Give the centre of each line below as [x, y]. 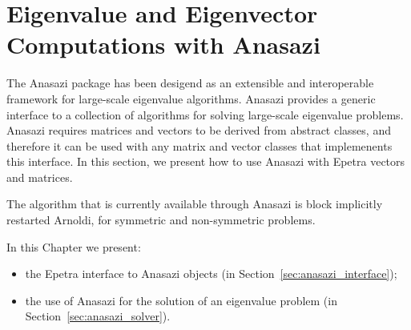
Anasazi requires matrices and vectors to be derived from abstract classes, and [199, 130]
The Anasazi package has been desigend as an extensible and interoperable [190, 83]
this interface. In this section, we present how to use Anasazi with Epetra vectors [206, 161]
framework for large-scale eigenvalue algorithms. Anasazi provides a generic [191, 98]
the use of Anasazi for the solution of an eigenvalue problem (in [181, 300]
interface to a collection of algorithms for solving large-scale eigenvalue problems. [205, 114]
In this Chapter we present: [74, 246]
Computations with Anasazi [163, 44]
